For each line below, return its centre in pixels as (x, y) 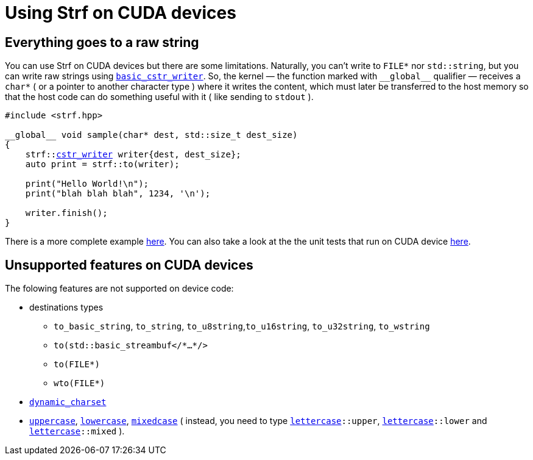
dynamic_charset (68, 402)
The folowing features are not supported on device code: (119, 289)
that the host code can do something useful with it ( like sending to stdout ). (159, 97)
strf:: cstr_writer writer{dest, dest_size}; (133, 155)
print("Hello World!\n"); (87, 184)
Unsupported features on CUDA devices (129, 265)
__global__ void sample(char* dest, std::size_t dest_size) (151, 135)
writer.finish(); (66, 213)
